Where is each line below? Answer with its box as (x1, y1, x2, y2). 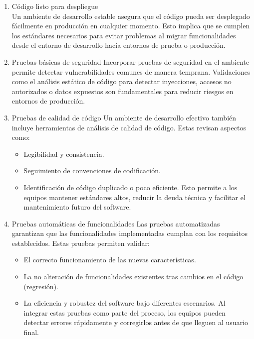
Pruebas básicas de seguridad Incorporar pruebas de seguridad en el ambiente (11, 56, 250, 67)
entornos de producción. (11, 96, 85, 106)
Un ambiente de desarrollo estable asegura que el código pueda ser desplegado (11, 10, 250, 21)
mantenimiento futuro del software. (23, 202, 131, 212)
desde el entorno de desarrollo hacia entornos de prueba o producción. (11, 40, 226, 50)
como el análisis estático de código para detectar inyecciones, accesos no (11, 76, 232, 87)
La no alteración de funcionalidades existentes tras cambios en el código (23, 271, 244, 282)
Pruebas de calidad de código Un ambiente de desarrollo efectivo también (11, 112, 237, 122)
